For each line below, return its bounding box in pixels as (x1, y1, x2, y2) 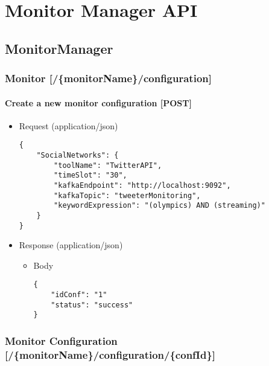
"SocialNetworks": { (36, 151, 119, 160)
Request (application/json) (19, 119, 118, 132)
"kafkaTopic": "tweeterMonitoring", (54, 191, 201, 200)
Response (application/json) (19, 239, 123, 251)
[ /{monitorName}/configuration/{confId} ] (5, 347, 216, 362)
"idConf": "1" (51, 291, 107, 300)
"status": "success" (51, 300, 133, 309)
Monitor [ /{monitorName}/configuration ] (5, 71, 212, 86)
